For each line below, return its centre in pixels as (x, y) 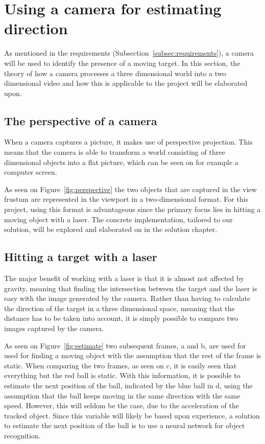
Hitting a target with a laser (81, 257)
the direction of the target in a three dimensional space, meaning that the (119, 308)
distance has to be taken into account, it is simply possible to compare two (121, 318)
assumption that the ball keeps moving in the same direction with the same (122, 395)
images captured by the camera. (54, 328)
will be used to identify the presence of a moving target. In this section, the (122, 63)
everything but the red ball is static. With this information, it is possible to (122, 375)
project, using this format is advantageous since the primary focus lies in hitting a (132, 209)
